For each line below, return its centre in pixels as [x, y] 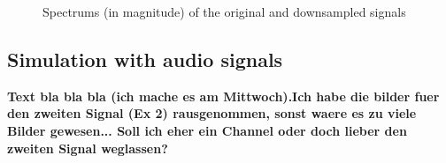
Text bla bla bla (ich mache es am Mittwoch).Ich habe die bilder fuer [223, 96]
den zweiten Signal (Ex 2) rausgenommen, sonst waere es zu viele [212, 113]
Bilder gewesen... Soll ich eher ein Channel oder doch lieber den [207, 130]
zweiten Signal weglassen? [88, 148]
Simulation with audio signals [145, 59]
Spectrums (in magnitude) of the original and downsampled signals [224, 11]
